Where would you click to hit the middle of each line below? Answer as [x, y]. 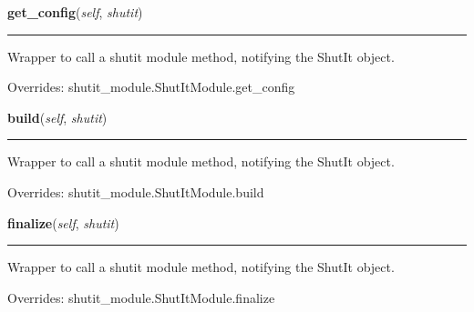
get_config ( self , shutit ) [75, 12]
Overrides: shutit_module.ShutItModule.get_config [151, 87]
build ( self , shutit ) [57, 117]
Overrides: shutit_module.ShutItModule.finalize [141, 297]
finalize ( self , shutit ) [63, 222]
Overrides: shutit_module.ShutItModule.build [136, 191]
